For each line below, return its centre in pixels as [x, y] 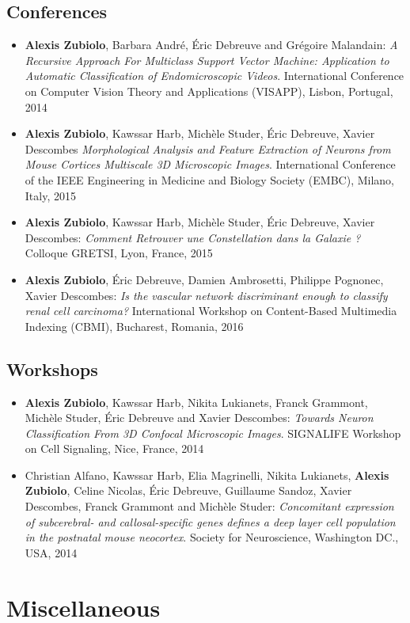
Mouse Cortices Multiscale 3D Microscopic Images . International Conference [210, 164]
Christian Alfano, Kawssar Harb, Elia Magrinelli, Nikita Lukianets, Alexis [207, 475]
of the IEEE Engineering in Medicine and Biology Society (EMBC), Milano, [209, 179]
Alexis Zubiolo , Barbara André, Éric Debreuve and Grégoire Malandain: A [211, 45]
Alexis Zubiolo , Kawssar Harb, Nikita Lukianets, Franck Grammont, [196, 402]
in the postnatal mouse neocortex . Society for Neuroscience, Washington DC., [212, 537]
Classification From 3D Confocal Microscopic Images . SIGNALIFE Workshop [213, 433]
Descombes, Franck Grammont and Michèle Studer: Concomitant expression [209, 506]
